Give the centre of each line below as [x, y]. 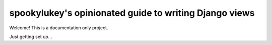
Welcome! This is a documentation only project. [59, 28]
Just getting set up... [31, 37]
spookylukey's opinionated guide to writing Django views [132, 13]
